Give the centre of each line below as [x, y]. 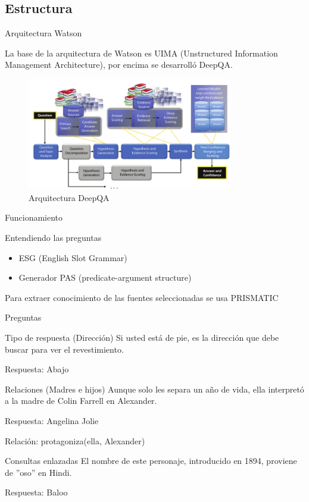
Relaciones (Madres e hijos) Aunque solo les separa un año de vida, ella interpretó [154, 389]
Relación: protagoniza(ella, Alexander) [75, 440]
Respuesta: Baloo [36, 492]
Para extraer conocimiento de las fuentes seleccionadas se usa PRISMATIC [142, 297]
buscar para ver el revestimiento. [64, 349]
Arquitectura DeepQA [69, 197]
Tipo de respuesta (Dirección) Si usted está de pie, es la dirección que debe [142, 337]
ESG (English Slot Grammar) [73, 257]
